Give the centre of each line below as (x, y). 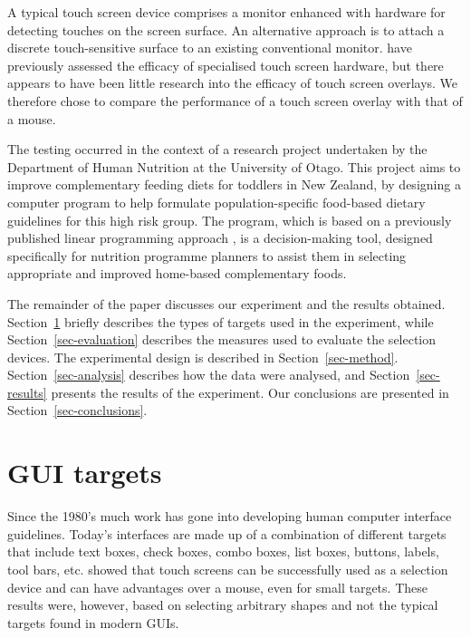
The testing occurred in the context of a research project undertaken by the (217, 149)
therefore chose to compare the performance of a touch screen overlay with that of (235, 100)
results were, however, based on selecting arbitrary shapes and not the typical (223, 605)
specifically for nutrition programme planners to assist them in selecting (207, 255)
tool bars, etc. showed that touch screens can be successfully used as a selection (228, 569)
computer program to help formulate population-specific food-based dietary (216, 202)
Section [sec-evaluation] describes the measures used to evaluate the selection (222, 339)
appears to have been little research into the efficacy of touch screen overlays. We (233, 83)
